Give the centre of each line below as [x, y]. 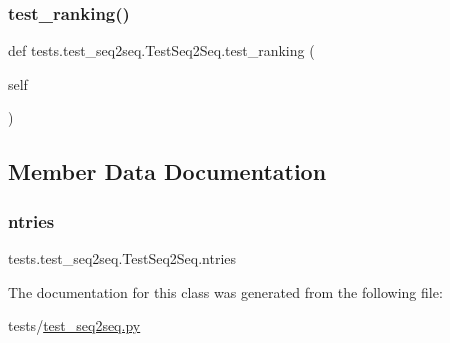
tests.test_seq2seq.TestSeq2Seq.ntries [122, 258]
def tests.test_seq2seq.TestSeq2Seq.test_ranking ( [161, 50]
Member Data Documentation [167, 171]
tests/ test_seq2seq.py [74, 325]
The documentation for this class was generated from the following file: [225, 291]
